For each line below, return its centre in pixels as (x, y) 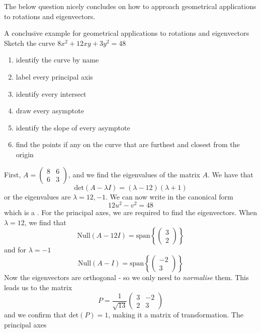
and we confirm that (35, 315)
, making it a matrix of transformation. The (176, 315)
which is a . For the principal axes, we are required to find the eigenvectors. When (131, 212)
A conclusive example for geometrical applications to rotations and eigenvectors (127, 33)
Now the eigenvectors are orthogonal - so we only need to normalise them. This (126, 277)
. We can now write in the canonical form (169, 196)
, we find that (45, 222)
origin (25, 154)
